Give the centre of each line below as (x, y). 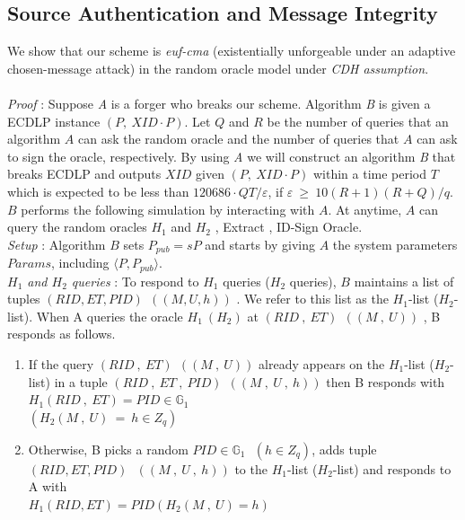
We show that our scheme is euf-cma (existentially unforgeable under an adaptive (232, 51)
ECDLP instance (54, 121)
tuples (24, 299)
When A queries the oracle (110, 316)
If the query (61, 364)
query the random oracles (77, 227)
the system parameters (395, 244)
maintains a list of (404, 281)
